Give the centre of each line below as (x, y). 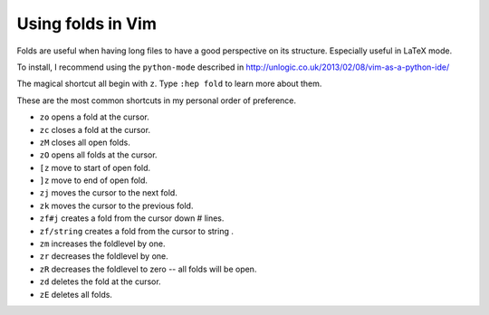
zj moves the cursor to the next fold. (109, 193)
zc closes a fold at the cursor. (95, 129)
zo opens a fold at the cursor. (94, 117)
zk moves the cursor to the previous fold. (116, 205)
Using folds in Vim (87, 24)
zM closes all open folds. (85, 142)
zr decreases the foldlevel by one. (104, 256)
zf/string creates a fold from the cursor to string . (137, 231)
